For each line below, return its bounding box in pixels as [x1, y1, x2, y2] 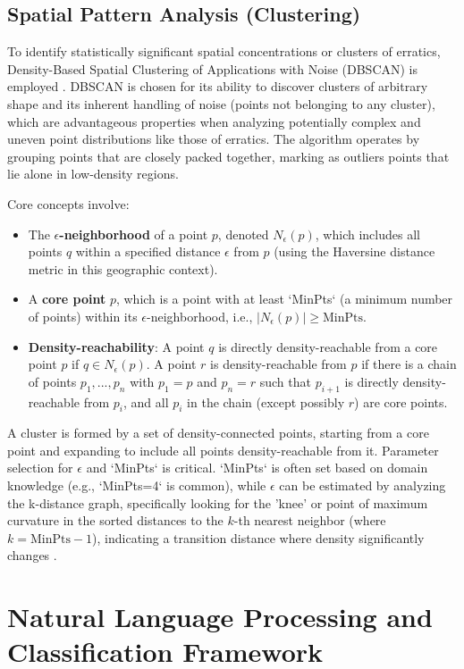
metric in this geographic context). [28, 259, 218, 278]
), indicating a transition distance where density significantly [92, 528, 425, 547]
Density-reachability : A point [28, 337, 205, 355]
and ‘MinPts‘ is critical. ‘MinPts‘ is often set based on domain [86, 458, 428, 477]
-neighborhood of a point [59, 224, 208, 243]
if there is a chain [361, 355, 457, 373]
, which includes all [315, 224, 420, 243]
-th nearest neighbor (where [233, 511, 386, 530]
